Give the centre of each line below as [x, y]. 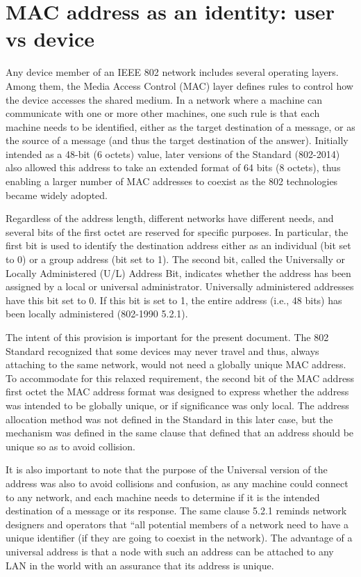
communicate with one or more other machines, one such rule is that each [163, 113]
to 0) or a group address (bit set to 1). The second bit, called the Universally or [176, 259]
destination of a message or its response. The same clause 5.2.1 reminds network [176, 511]
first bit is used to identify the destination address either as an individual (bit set [178, 245]
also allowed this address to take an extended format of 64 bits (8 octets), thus [173, 167]
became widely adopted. [57, 195]
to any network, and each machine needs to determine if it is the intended [163, 497]
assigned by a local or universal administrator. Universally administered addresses [180, 286]
